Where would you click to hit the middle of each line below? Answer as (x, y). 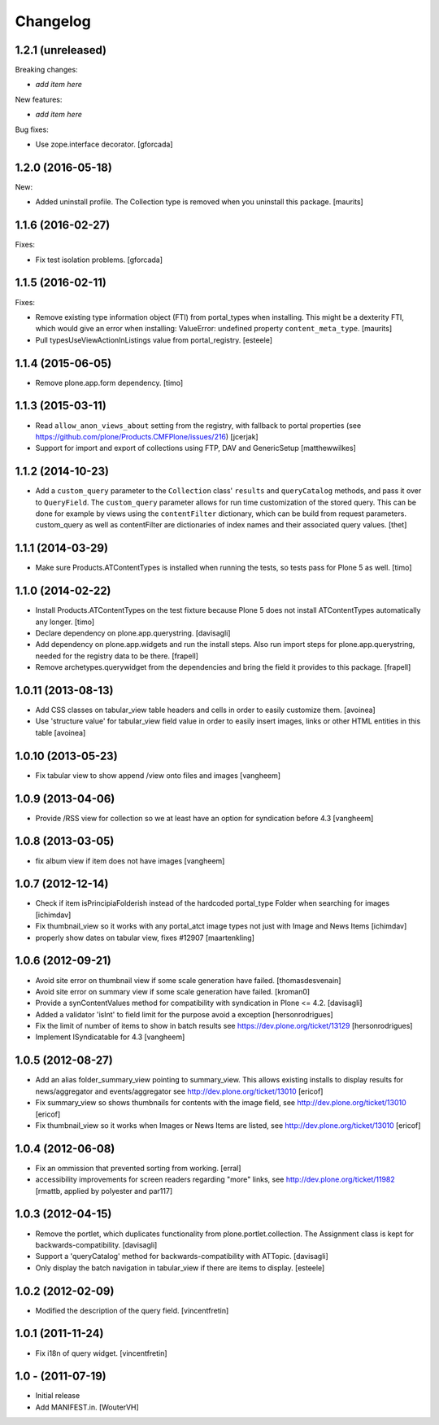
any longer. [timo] (65, 622)
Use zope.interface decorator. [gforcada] (104, 144)
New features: (39, 99)
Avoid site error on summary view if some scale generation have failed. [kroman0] (173, 991)
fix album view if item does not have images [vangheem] (130, 861)
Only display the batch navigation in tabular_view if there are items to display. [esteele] (180, 1268)
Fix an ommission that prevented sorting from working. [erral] (138, 1168)
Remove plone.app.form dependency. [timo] (109, 382)
